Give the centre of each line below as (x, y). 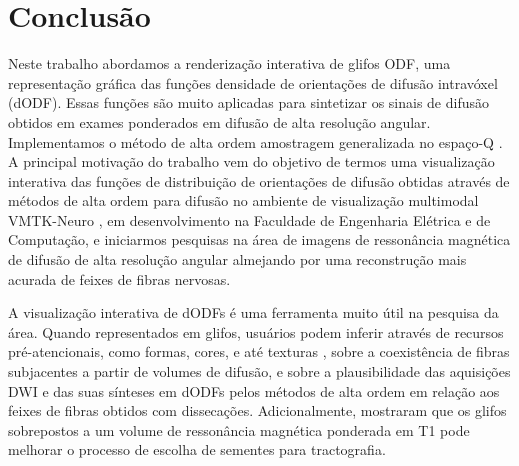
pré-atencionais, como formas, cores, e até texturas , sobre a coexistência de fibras (259, 351)
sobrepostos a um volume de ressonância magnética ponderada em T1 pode (239, 429)
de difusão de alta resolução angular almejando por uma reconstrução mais (237, 259)
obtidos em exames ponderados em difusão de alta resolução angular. (219, 121)
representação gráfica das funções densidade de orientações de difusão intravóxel (253, 82)
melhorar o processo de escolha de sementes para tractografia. (197, 449)
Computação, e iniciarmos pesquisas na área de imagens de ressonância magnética (259, 239)
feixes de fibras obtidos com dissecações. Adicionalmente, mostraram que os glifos (257, 410)
